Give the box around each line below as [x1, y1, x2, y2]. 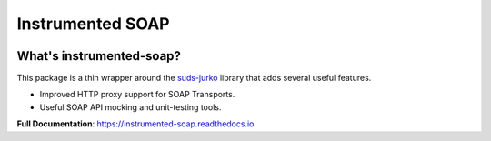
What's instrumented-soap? [16, 48, 182, 64]
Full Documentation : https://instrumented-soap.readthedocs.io [16, 118, 255, 129]
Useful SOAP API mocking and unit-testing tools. [39, 101, 222, 113]
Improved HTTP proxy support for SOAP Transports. [39, 89, 235, 100]
